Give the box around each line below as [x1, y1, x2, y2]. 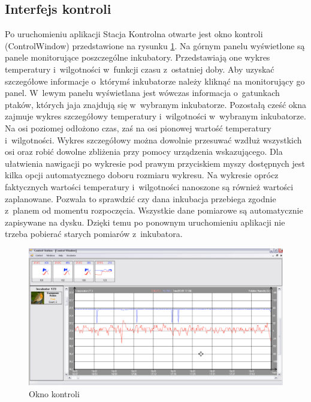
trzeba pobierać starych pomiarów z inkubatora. [5, 227, 183, 240]
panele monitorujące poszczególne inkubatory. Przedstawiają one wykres [5, 51, 270, 64]
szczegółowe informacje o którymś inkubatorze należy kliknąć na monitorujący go [5, 74, 305, 87]
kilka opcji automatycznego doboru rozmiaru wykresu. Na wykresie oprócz [5, 169, 279, 181]
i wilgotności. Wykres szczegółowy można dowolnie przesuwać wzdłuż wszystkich [5, 133, 302, 146]
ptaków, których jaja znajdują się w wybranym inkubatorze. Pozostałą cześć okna [5, 98, 307, 110]
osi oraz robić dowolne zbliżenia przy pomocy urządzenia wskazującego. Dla [5, 145, 283, 158]
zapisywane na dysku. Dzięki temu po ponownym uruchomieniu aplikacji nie [5, 215, 285, 228]
